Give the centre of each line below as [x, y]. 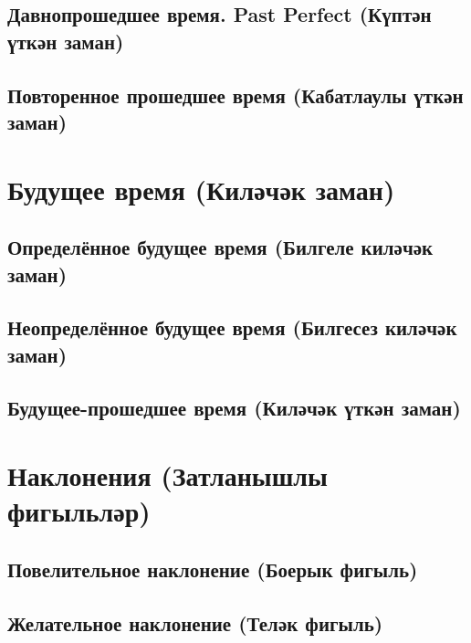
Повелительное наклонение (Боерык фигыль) [213, 569]
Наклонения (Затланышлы [167, 475]
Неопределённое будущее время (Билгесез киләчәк [232, 327]
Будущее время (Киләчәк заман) [201, 189]
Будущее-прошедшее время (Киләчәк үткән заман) [234, 408]
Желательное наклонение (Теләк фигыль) [195, 622]
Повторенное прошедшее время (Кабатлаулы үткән [235, 95]
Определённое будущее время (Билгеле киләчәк [220, 247]
